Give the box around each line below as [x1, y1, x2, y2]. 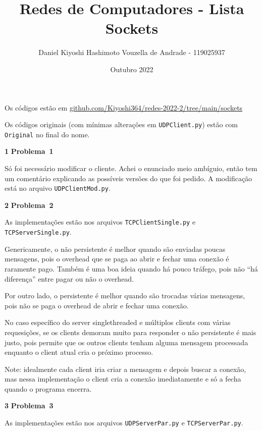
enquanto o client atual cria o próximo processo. [5, 347, 153, 357]
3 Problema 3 [5, 400, 54, 411]
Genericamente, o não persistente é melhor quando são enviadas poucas [5, 243, 226, 254]
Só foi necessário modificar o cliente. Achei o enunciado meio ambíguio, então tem [5, 163, 257, 173]
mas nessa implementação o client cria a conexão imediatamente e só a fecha [5, 373, 241, 384]
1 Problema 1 [5, 146, 54, 156]
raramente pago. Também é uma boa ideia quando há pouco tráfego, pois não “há [5, 263, 258, 274]
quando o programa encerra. [5, 383, 92, 394]
